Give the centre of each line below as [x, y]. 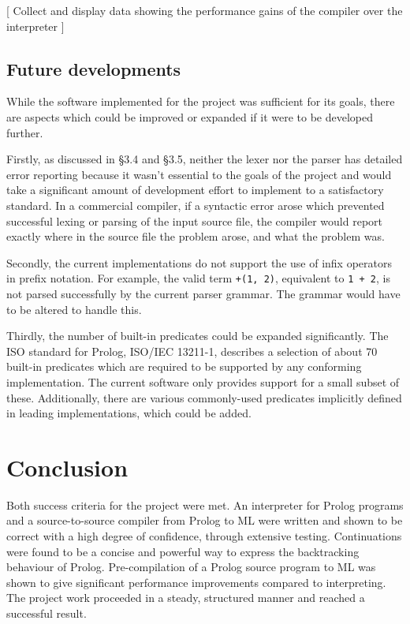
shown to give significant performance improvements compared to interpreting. [196, 582]
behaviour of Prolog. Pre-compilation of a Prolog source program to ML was [191, 567]
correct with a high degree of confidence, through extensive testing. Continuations [204, 536]
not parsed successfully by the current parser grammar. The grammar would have [203, 293]
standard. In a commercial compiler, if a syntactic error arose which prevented [196, 205]
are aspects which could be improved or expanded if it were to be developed [190, 116]
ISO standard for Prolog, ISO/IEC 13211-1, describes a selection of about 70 [192, 351]
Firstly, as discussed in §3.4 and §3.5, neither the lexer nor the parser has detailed [205, 159]
